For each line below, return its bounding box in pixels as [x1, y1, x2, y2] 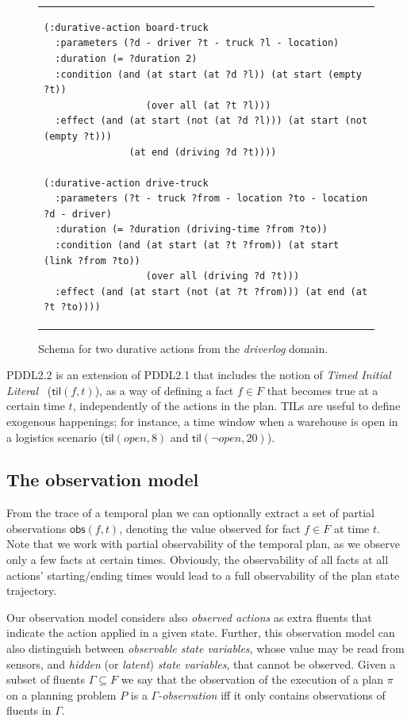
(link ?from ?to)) [44, 255, 140, 267]
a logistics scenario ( [6, 428, 105, 445]
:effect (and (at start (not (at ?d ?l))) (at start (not [55, 115, 368, 127]
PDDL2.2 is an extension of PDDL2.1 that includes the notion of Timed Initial [6, 366, 391, 383]
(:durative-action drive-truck [44, 177, 209, 189]
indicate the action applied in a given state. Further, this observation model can [6, 624, 395, 641]
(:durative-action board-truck [44, 21, 209, 33]
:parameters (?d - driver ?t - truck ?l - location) [55, 37, 340, 49]
